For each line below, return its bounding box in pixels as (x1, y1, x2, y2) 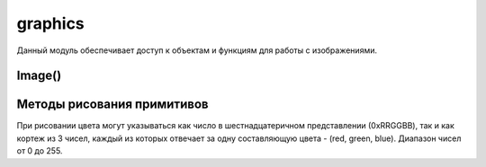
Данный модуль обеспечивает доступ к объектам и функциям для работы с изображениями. (16, 45, 378, 56)
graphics (16, 13, 85, 33)
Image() (16, 68, 62, 83)
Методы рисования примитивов (16, 97, 209, 112)
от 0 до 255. (16, 145, 63, 156)
